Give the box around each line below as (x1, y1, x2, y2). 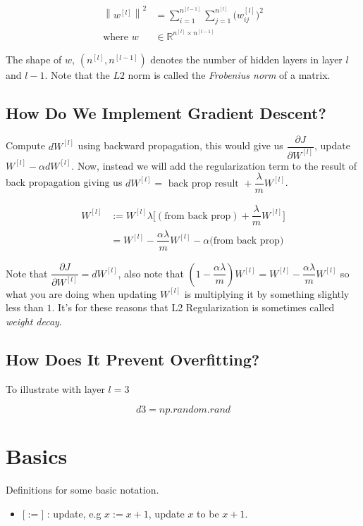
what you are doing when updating (6, 286, 157, 301)
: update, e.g (47, 506, 101, 520)
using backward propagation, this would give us (78, 138, 283, 153)
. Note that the (44, 67, 110, 82)
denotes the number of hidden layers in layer (150, 51, 343, 66)
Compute (6, 138, 45, 153)
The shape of (6, 51, 62, 66)
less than (6, 300, 44, 315)
